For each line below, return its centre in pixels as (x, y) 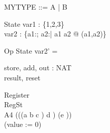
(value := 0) (23, 124)
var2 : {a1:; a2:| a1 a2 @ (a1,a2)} (55, 34)
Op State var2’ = (31, 50)
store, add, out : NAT (38, 68)
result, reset (22, 77)
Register (17, 94)
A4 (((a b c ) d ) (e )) (38, 114)
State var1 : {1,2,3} (34, 24)
